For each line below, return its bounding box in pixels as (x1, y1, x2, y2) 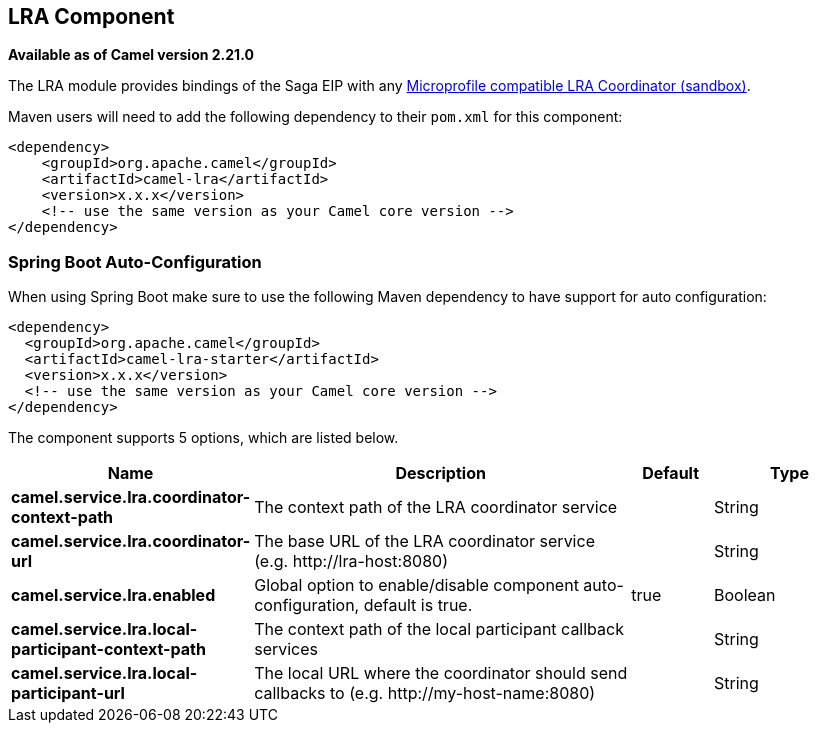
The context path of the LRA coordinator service (254, 497, 618, 518)
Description (395, 463, 486, 484)
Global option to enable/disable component (254, 575, 579, 596)
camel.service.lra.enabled (11, 585, 216, 606)
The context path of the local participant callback (254, 619, 624, 640)
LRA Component (8, 4, 175, 29)
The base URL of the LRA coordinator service (254, 531, 595, 552)
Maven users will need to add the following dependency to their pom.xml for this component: (8, 108, 623, 126)
